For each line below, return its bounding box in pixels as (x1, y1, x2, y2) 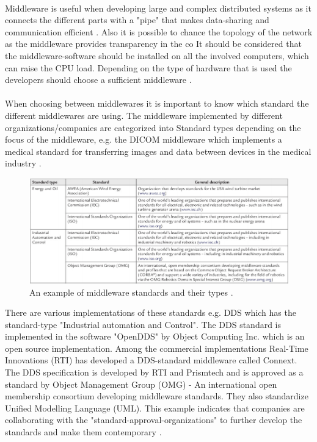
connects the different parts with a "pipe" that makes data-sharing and (5, 13, 269, 26)
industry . (5, 157, 42, 169)
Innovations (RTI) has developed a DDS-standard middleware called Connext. (5, 354, 297, 366)
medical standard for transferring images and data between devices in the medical (5, 144, 312, 157)
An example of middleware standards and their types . (29, 285, 233, 298)
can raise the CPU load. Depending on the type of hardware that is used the (5, 61, 292, 74)
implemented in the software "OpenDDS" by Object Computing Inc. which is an (5, 330, 305, 343)
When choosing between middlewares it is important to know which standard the (5, 97, 309, 110)
